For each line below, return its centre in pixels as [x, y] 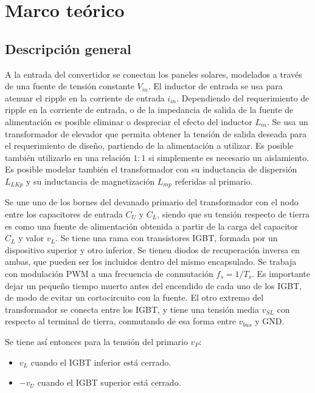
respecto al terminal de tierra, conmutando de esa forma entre [120, 321]
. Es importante [281, 273]
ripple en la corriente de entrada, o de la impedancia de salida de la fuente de [149, 110]
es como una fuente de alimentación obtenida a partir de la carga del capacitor [152, 226]
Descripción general [68, 48]
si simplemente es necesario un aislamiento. [229, 157]
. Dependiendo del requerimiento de [243, 97]
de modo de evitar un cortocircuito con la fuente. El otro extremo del [134, 297]
